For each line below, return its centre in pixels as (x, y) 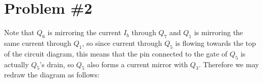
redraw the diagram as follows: (52, 75)
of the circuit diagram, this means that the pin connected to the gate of (116, 53)
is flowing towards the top (216, 43)
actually (17, 64)
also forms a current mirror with (138, 64)
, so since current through (122, 43)
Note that (19, 32)
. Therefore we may (229, 64)
